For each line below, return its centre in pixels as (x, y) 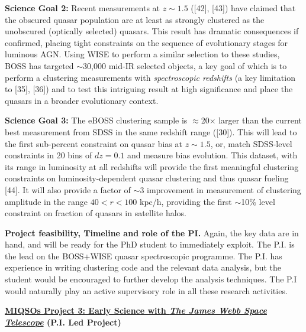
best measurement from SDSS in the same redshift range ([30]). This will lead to (151, 131)
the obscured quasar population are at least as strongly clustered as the (135, 19)
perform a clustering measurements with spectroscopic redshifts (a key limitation (150, 77)
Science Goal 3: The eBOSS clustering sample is (96, 120)
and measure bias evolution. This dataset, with (212, 155)
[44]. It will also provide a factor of (68, 189)
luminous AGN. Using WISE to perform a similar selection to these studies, (142, 54)
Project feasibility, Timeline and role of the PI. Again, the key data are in (152, 232)
